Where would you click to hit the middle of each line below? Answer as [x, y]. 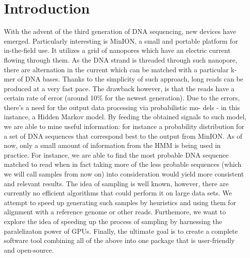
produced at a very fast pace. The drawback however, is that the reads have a [119, 88]
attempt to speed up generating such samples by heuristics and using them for [120, 202]
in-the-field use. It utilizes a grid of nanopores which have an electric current [117, 50]
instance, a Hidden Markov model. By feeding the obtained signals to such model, [125, 117]
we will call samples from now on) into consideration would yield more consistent [124, 174]
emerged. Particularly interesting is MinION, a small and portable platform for [121, 40]
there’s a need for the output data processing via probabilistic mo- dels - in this [122, 107]
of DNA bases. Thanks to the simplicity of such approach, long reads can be [131, 79]
